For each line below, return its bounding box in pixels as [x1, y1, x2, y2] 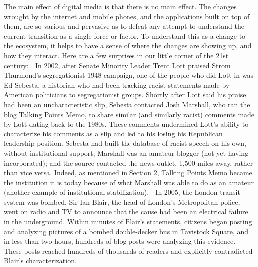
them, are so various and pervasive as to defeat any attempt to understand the [4, 21, 244, 31]
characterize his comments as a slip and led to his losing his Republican [4, 128, 223, 138]
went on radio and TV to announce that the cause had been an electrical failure [4, 206, 248, 217]
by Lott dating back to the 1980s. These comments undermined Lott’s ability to [4, 119, 249, 129]
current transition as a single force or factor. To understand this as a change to [4, 30, 246, 41]
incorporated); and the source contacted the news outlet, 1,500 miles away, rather [4, 157, 253, 168]
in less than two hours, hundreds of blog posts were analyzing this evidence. [4, 236, 236, 246]
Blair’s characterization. [4, 255, 77, 266]
